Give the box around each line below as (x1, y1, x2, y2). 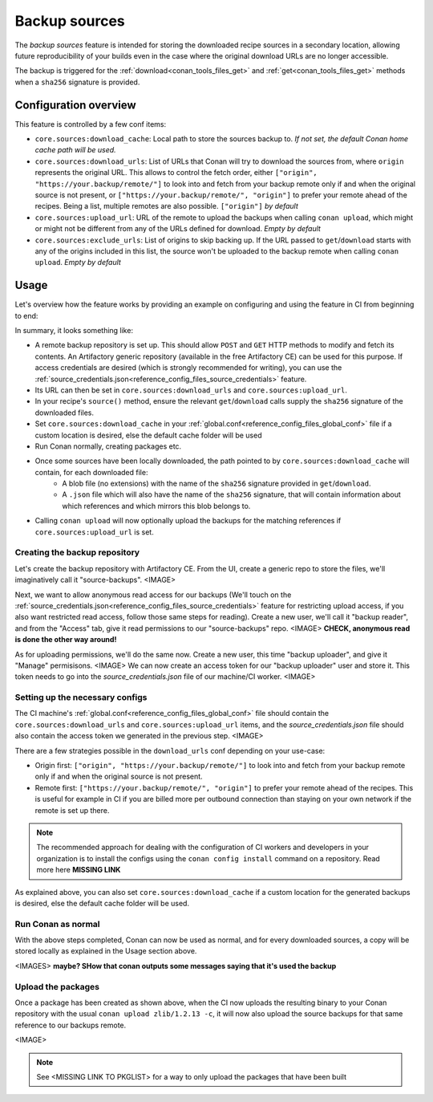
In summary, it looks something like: (14, 326, 134, 335)
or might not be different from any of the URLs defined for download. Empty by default (34, 224, 321, 234)
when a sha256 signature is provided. (14, 77, 140, 87)
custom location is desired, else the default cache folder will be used (34, 430, 262, 440)
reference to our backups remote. (14, 1020, 127, 1030)
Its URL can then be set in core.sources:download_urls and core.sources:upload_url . (34, 385, 348, 395)
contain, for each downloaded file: (34, 467, 148, 477)
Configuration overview (14, 98, 136, 112)
